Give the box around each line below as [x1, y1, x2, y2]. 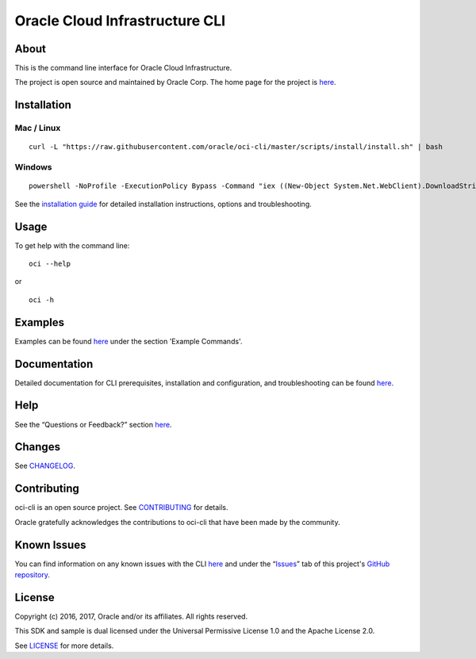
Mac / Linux [14, 123, 61, 134]
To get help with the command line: [14, 240, 130, 250]
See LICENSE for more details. [14, 641, 114, 650]
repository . [14, 570, 51, 580]
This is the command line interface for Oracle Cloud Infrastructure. [14, 63, 232, 73]
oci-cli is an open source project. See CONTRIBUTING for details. [14, 503, 229, 512]
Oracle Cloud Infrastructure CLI [14, 12, 226, 29]
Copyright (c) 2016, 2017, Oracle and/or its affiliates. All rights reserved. [14, 611, 248, 621]
